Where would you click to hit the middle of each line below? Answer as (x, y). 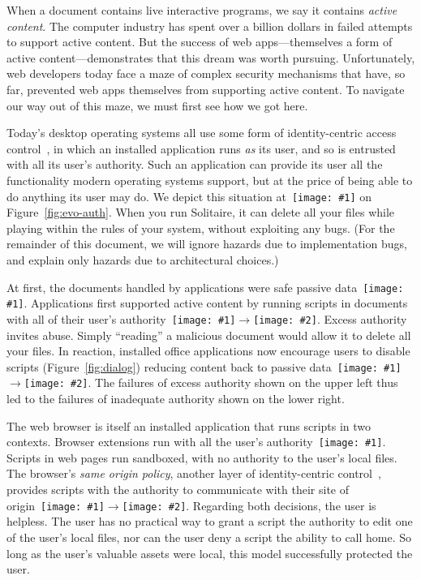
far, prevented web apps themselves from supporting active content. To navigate (206, 89)
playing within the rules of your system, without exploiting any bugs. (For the (201, 228)
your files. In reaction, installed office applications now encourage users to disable (208, 351)
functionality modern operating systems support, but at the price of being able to (210, 180)
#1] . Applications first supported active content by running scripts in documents (207, 303)
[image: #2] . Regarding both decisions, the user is (249, 505)
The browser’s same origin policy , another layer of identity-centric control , (194, 473)
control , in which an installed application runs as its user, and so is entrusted (201, 148)
